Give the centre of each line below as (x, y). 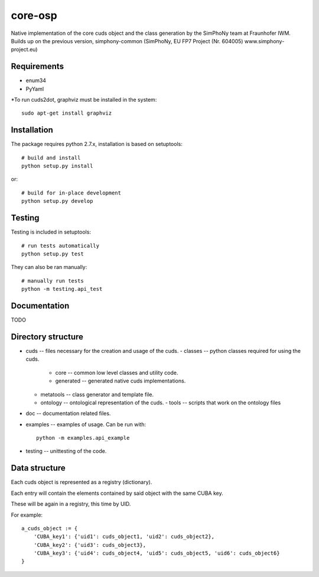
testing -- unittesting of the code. (66, 451)
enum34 (36, 80)
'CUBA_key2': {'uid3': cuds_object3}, (90, 545)
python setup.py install (57, 166)
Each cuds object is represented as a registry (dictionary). (82, 482)
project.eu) (24, 50)
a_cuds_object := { (50, 528)
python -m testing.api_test (62, 289)
